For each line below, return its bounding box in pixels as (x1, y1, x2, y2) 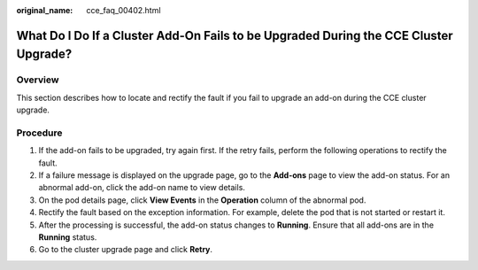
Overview (16, 73, 59, 86)
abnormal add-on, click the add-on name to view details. (38, 182, 245, 193)
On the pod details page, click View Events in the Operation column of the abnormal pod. (38, 195, 366, 205)
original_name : (16, 5, 73, 15)
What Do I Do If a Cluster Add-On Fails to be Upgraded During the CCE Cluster (16, 27, 453, 43)
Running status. (38, 232, 97, 243)
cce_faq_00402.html (86, 5, 161, 15)
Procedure (16, 127, 63, 139)
